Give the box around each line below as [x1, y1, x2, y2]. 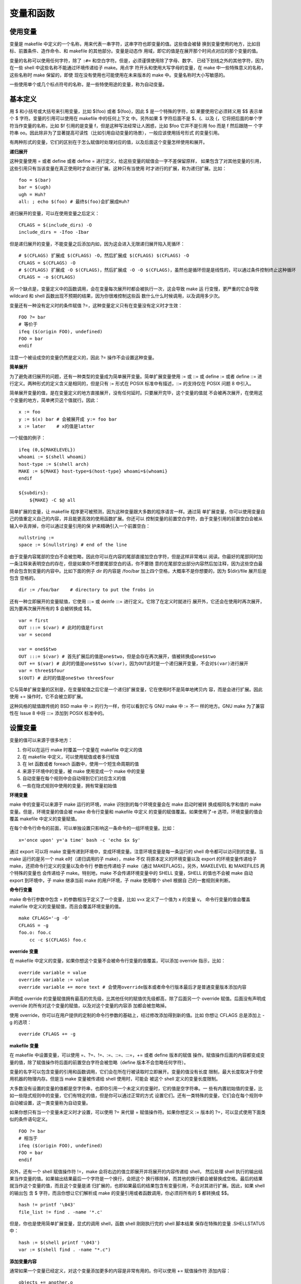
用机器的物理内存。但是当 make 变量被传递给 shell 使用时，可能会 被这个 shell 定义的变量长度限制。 [9, 1076, 221, 1082]
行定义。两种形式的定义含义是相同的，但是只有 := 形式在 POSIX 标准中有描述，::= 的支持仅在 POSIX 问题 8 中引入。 [9, 381, 254, 387]
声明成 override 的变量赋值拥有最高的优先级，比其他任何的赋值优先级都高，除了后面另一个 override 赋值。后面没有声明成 [9, 995, 266, 1002]
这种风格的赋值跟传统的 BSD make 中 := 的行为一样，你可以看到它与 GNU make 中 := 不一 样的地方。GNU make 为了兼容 [9, 703, 265, 709]
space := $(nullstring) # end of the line [18, 542, 127, 548]
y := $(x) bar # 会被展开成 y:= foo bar [18, 416, 118, 422]
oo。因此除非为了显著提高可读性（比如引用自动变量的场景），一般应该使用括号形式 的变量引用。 [20, 130, 222, 136]
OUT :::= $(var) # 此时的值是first [18, 625, 104, 630]
